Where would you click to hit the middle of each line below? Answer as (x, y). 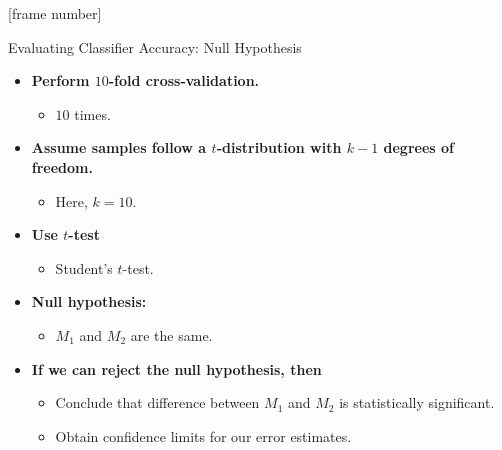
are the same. (171, 334)
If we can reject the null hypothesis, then (176, 368)
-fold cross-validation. (184, 80)
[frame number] (55, 13)
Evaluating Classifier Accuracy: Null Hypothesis (155, 46)
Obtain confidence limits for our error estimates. (203, 435)
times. (92, 113)
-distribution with (279, 147)
